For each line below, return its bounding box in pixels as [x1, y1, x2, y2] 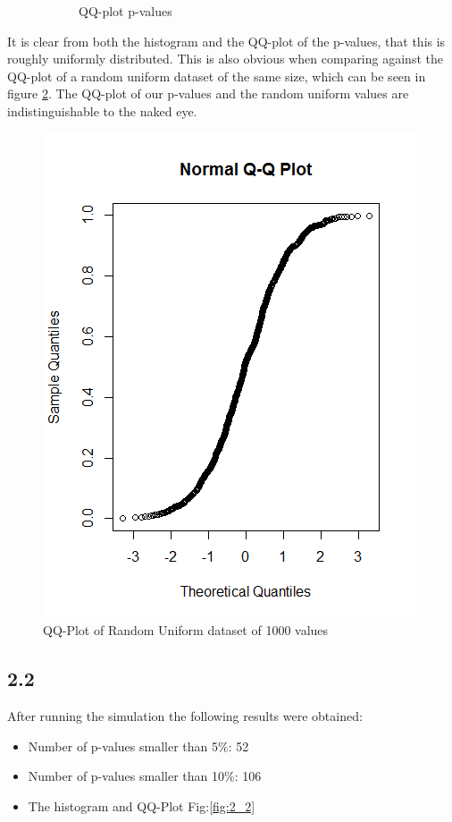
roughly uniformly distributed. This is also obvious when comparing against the [7, 49, 443, 68]
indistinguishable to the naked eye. [7, 101, 197, 120]
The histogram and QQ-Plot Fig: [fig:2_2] [28, 796, 255, 815]
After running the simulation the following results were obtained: [7, 706, 363, 725]
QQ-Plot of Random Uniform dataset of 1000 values [43, 621, 329, 640]
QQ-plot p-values [79, 2, 172, 20]
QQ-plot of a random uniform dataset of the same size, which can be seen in [7, 66, 426, 85]
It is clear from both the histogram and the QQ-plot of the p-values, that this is [7, 31, 446, 50]
